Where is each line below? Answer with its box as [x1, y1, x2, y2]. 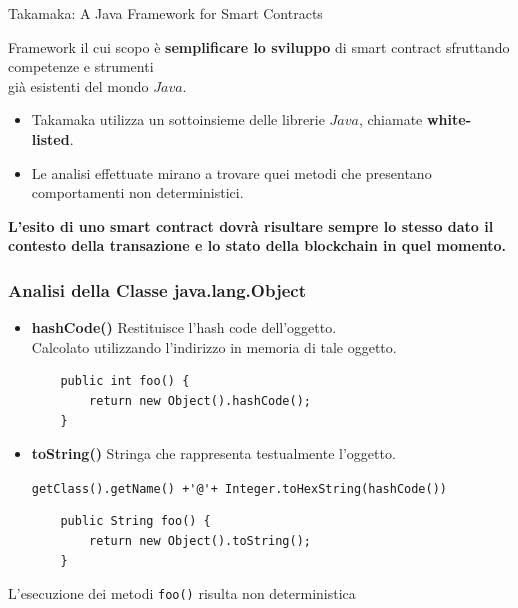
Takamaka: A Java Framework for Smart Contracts [8, 3, 323, 23]
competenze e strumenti [8, 56, 154, 77]
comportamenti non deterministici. [31, 182, 244, 203]
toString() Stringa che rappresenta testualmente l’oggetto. [31, 443, 396, 464]
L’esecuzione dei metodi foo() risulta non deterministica [8, 583, 356, 604]
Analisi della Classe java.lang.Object [8, 277, 306, 302]
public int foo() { [60, 374, 190, 389]
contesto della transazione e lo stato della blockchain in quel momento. [8, 235, 507, 256]
